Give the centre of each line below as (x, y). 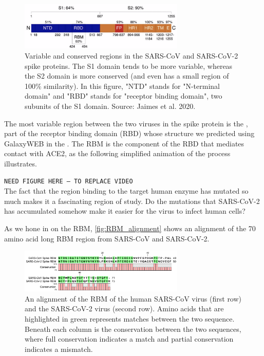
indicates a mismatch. (59, 349)
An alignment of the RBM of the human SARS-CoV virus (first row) (133, 298)
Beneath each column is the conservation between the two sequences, (133, 329)
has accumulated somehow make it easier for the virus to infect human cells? (125, 211)
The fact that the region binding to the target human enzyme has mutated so (126, 191)
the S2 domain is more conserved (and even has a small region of (127, 76)
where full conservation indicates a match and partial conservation (129, 339)
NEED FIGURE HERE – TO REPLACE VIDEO (69, 182)
